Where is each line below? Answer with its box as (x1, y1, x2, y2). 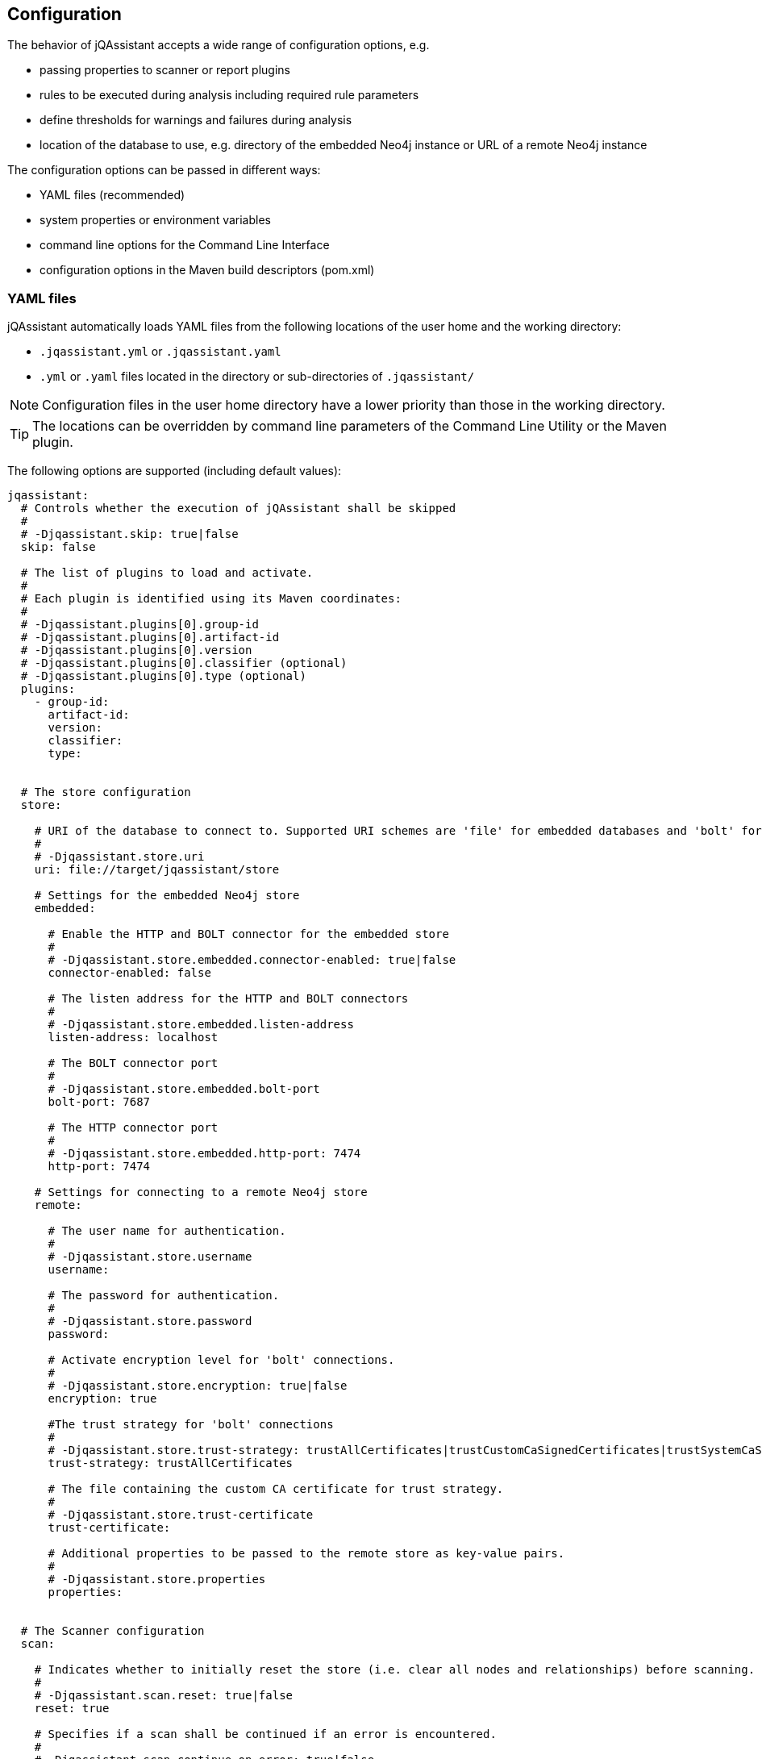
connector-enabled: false (48, 966, 211, 980)
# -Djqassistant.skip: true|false (20, 527, 239, 541)
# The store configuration (20, 786, 191, 799)
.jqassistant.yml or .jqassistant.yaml (40, 344, 281, 359)
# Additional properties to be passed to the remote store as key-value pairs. (48, 1547, 565, 1561)
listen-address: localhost (48, 1031, 219, 1044)
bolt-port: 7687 (48, 1095, 151, 1109)
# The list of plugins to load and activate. (20, 566, 314, 580)
